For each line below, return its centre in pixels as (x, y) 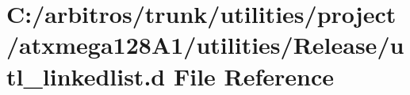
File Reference (254, 76)
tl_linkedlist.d (86, 76)
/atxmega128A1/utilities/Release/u (205, 45)
